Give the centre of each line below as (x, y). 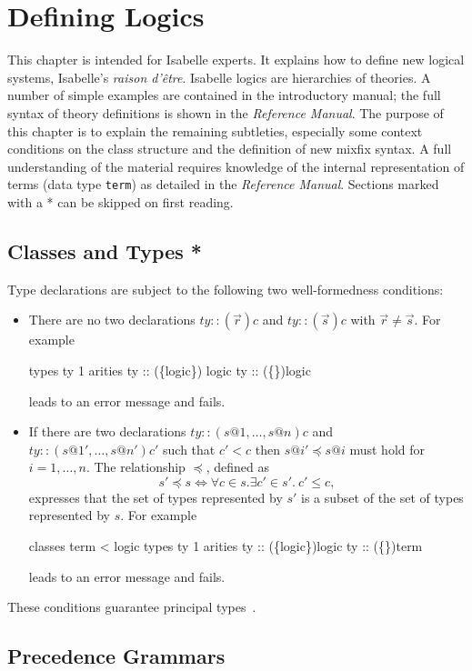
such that (189, 449)
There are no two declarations (112, 320)
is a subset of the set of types (382, 497)
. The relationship (136, 467)
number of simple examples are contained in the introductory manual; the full (224, 95)
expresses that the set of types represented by (156, 497)
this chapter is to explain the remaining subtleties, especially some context (215, 130)
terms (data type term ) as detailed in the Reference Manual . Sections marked (223, 184)
